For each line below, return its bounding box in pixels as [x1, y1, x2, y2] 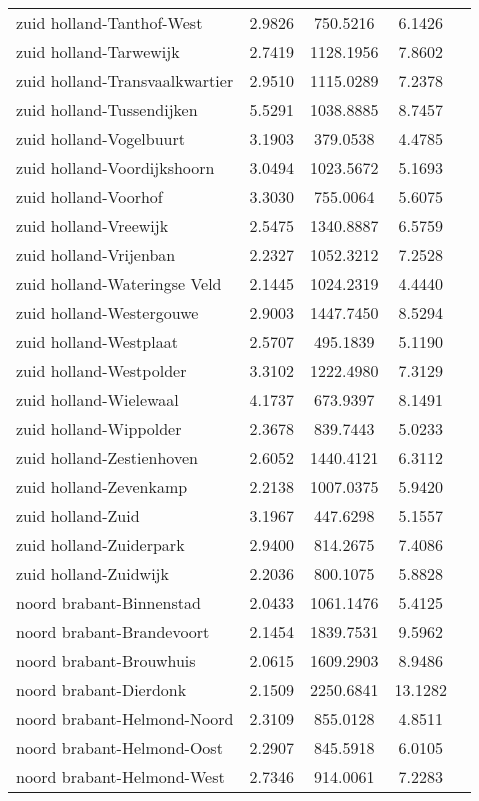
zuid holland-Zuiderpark [16, 533, 185, 556]
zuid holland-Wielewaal [16, 388, 179, 411]
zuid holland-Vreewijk [16, 214, 169, 237]
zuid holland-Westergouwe [16, 301, 199, 324]
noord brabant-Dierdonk [16, 678, 187, 701]
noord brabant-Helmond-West [16, 765, 225, 788]
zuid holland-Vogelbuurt [16, 127, 185, 150]
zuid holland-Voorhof [16, 185, 163, 208]
